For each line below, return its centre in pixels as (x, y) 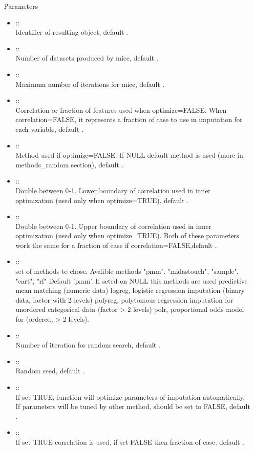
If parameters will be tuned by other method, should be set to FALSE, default (133, 406)
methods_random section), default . (69, 164)
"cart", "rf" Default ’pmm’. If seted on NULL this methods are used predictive (131, 280)
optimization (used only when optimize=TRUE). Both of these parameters (127, 235)
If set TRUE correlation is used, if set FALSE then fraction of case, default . (130, 441)
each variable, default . (49, 129)
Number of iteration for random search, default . (88, 345)
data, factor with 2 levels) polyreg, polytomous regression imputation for (124, 299)
